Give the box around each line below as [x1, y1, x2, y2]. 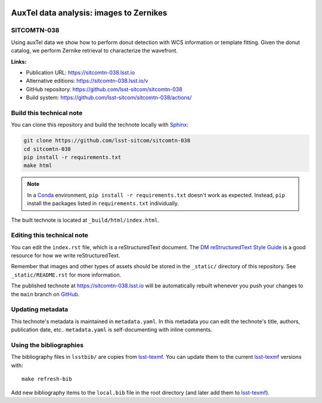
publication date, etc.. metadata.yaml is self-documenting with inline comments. [11, 326, 213, 333]
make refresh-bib [21, 376, 72, 383]
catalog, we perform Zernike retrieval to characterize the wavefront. [11, 47, 178, 54]
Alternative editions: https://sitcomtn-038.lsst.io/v [26, 77, 148, 85]
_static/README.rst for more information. [11, 271, 122, 278]
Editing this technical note [11, 231, 89, 240]
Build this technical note [11, 108, 83, 117]
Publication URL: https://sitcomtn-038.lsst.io [26, 69, 135, 76]
